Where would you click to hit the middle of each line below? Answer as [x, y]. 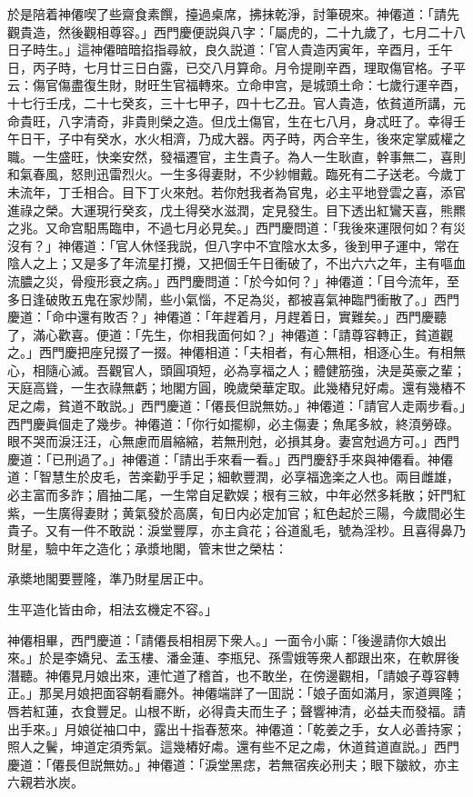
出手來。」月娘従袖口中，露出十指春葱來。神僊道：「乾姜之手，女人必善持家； [236, 728]
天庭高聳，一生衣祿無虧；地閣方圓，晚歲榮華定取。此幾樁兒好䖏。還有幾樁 [230, 388]
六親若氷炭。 [45, 782]
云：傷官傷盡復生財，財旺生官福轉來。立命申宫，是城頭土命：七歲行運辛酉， [236, 85]
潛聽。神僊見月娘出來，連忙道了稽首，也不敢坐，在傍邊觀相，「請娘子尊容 [227, 675]
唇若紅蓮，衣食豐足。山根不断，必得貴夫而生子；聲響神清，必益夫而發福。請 [236, 710]
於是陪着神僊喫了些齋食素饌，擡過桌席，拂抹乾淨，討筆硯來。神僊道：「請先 [233, 14]
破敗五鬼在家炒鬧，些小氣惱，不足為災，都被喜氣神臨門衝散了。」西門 [252, 299]
